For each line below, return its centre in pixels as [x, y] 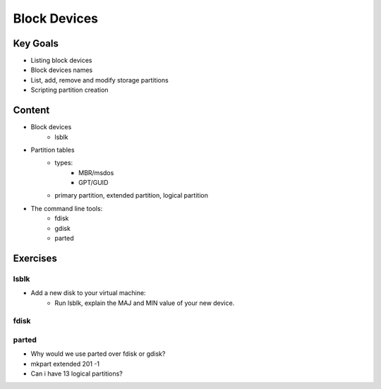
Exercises [35, 258]
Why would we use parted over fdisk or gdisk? [98, 354]
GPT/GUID [93, 183]
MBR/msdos [96, 172]
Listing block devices [61, 61]
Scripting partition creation [69, 90]
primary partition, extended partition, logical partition [131, 196]
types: [64, 163]
